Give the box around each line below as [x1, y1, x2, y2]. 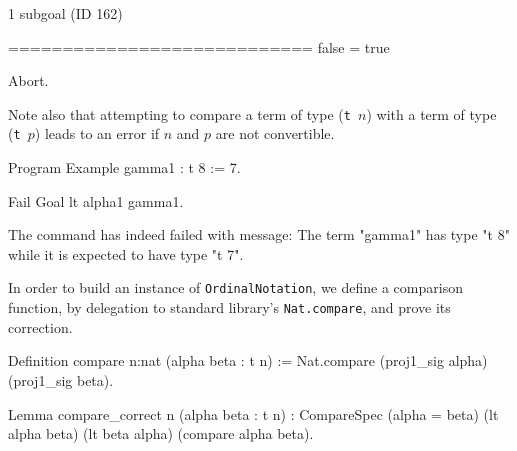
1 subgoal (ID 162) [8, 3, 123, 23]
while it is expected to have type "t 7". [8, 243, 244, 264]
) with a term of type [366, 103, 497, 124]
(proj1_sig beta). [8, 369, 114, 390]
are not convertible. [215, 123, 335, 144]
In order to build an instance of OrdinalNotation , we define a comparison [8, 277, 463, 298]
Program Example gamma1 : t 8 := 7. [8, 157, 241, 178]
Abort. [8, 70, 49, 91]
